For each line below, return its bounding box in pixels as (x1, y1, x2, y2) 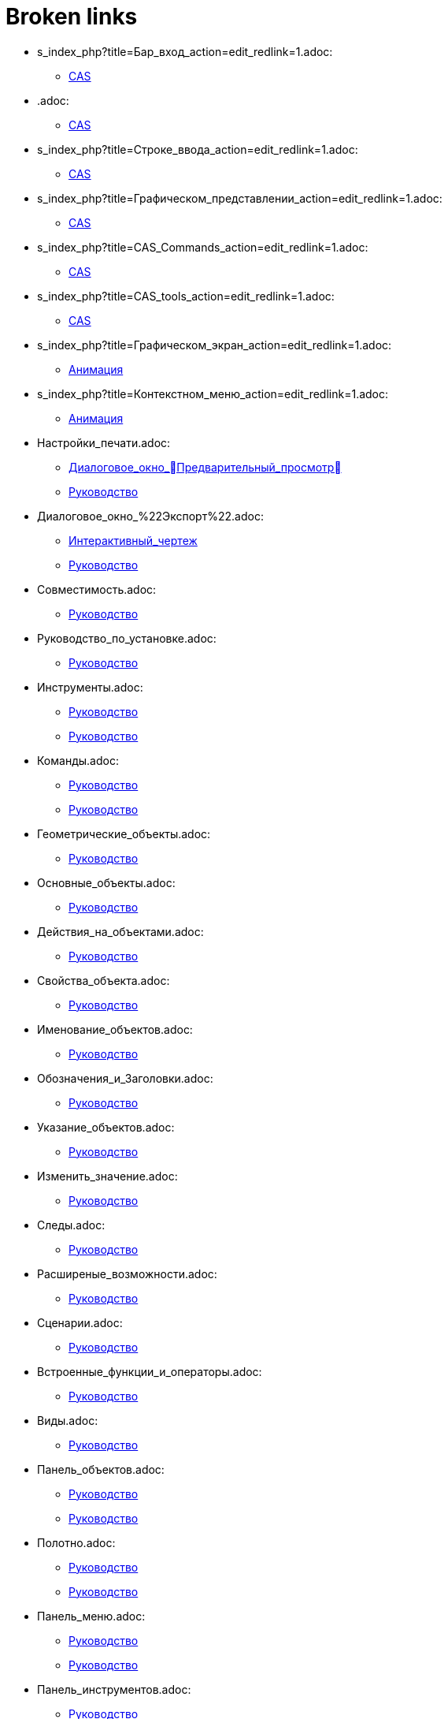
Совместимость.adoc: (37, 582, 157, 596)
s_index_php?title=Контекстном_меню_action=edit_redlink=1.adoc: (37, 386, 389, 401)
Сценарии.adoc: (37, 1315, 123, 1329)
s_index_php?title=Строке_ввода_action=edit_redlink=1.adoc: (37, 142, 358, 156)
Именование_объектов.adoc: (37, 1022, 193, 1036)
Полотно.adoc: (37, 1535, 116, 1549)
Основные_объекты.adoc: (37, 875, 176, 889)
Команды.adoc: (37, 753, 119, 767)
